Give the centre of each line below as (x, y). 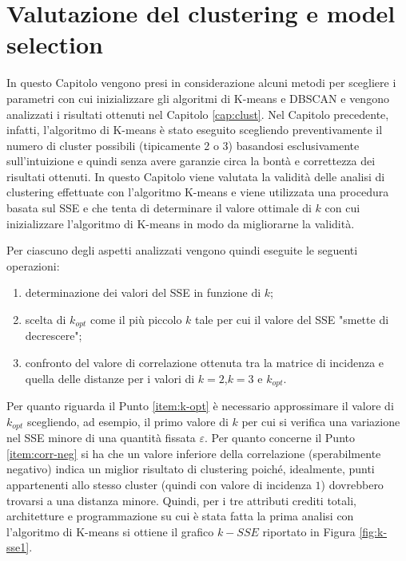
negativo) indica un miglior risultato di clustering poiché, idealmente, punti (191, 469)
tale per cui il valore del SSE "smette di (292, 320)
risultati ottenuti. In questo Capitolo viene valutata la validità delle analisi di (196, 176)
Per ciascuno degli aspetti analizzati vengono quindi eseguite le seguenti (182, 250)
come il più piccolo (136, 320)
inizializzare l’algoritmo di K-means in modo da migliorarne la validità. (181, 223)
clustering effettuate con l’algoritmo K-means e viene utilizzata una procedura (198, 192)
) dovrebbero (352, 484)
